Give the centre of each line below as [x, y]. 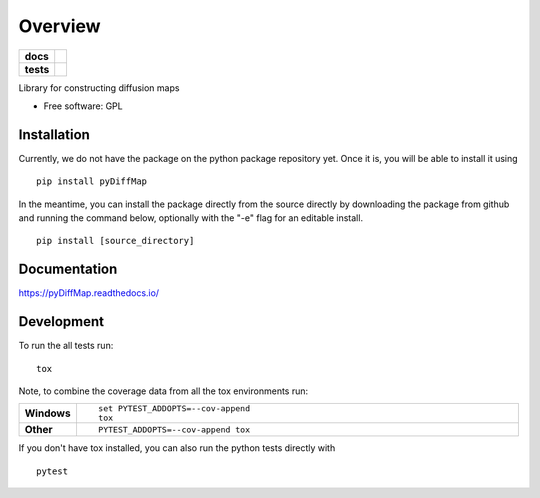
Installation [54, 134]
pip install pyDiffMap [92, 181]
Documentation [68, 269]
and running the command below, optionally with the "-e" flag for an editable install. [191, 218]
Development [61, 321]
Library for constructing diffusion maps [99, 87]
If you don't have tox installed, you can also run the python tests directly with [177, 448]
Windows [47, 413]
